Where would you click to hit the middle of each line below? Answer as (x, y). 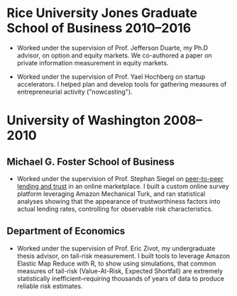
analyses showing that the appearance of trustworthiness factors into (118, 201)
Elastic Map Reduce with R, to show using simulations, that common (116, 263)
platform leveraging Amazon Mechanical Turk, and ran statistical (111, 194)
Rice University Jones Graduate (102, 13)
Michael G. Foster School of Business (91, 161)
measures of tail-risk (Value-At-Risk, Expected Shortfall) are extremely (120, 270)
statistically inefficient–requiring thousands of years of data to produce (121, 278)
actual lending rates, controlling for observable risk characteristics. (115, 209)
